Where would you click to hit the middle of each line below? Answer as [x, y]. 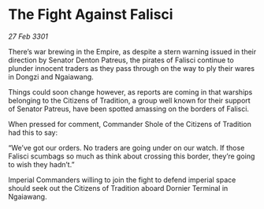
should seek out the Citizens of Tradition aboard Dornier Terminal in [118, 188]
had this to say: [33, 132]
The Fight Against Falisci [91, 15]
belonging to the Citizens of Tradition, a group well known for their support [129, 100]
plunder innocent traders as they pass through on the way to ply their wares [131, 68]
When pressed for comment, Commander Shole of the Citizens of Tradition [130, 124]
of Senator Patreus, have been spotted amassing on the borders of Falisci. [129, 109]
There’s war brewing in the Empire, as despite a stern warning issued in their [132, 51]
